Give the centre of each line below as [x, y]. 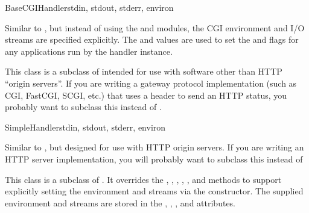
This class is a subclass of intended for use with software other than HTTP [144, 71]
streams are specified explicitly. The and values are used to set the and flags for [152, 39]
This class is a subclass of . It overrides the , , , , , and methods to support [143, 179]
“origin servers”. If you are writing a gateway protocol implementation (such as [151, 83]
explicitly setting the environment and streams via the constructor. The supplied [154, 191]
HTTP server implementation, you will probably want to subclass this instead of [154, 159]
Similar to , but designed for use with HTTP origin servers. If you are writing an [154, 147]
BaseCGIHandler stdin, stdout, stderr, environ [89, 7]
